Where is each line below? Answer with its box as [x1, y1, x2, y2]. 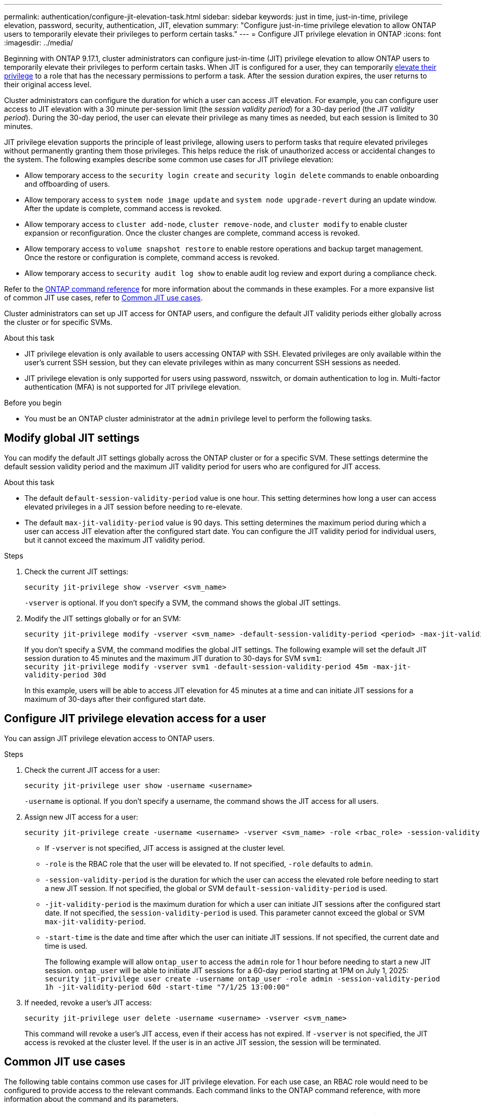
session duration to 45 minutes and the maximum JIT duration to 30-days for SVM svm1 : [24, 653, 322, 663]
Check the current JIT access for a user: [24, 765, 160, 774]
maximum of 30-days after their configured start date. [24, 694, 206, 703]
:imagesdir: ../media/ [4, 38, 73, 47]
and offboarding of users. [24, 180, 110, 188]
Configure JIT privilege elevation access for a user [4, 712, 266, 725]
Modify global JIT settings [4, 432, 140, 445]
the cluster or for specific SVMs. [4, 318, 113, 326]
